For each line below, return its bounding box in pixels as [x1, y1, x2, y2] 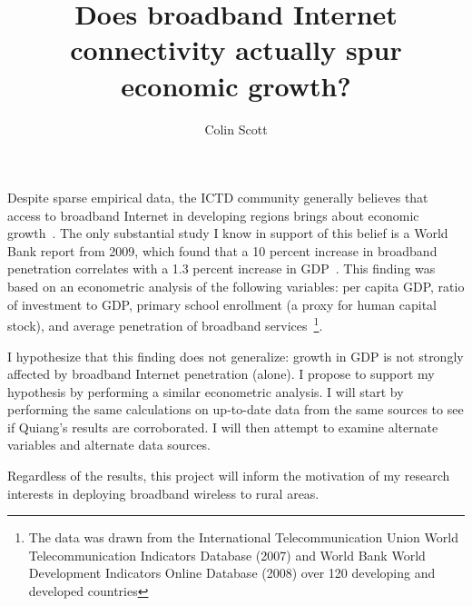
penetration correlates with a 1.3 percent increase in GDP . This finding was [7, 259, 436, 278]
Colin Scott [204, 119, 268, 138]
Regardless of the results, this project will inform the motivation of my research [7, 466, 450, 485]
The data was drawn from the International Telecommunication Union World [28, 528, 458, 547]
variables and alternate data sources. [7, 435, 211, 454]
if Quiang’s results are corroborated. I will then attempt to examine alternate [7, 417, 438, 436]
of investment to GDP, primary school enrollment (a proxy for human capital [7, 294, 437, 313]
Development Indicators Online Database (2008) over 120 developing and [28, 563, 436, 582]
